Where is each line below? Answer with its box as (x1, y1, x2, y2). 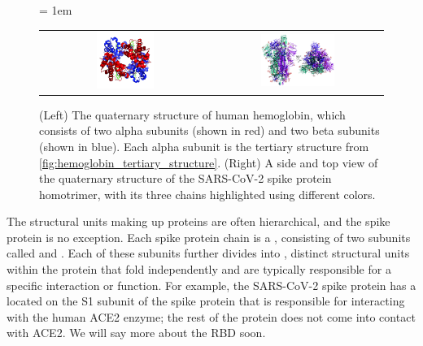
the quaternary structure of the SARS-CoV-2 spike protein (39, 170, 332, 187)
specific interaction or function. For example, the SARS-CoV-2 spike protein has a (7, 276, 416, 293)
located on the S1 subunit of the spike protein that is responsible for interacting (7, 292, 405, 309)
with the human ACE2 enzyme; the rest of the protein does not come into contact (7, 308, 416, 325)
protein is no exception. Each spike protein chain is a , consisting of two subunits (7, 228, 411, 245)
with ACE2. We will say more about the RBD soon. (7, 324, 266, 341)
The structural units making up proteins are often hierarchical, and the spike (7, 213, 390, 230)
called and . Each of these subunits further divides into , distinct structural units (7, 244, 410, 262)
